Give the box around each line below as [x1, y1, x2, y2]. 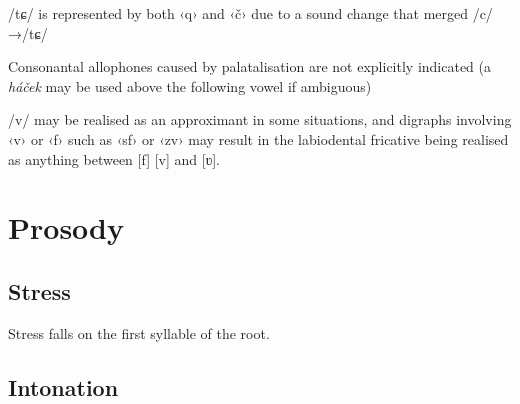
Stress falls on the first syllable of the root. [8, 322, 270, 343]
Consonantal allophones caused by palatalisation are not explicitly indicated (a [8, 56, 491, 77]
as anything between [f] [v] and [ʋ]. [8, 148, 221, 169]
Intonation [8, 371, 119, 402]
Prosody [8, 207, 124, 248]
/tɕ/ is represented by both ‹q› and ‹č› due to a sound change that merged [8, 3, 468, 23]
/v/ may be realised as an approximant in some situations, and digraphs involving [8, 109, 512, 130]
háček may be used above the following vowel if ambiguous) [8, 75, 372, 96]
